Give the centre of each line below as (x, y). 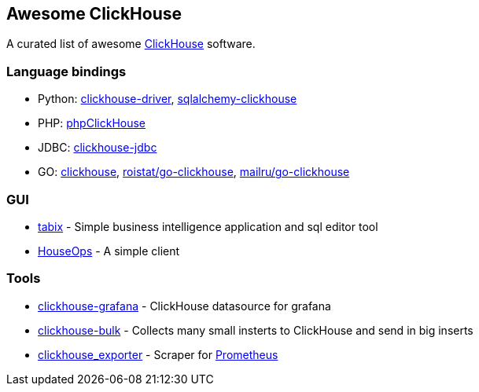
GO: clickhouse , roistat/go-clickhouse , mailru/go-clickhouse (194, 172)
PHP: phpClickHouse (92, 123)
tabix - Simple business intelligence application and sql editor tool (208, 226)
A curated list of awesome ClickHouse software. (131, 44)
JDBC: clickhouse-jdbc (98, 148)
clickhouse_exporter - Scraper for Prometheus (158, 354)
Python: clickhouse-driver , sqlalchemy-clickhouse (168, 99)
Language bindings (66, 71)
